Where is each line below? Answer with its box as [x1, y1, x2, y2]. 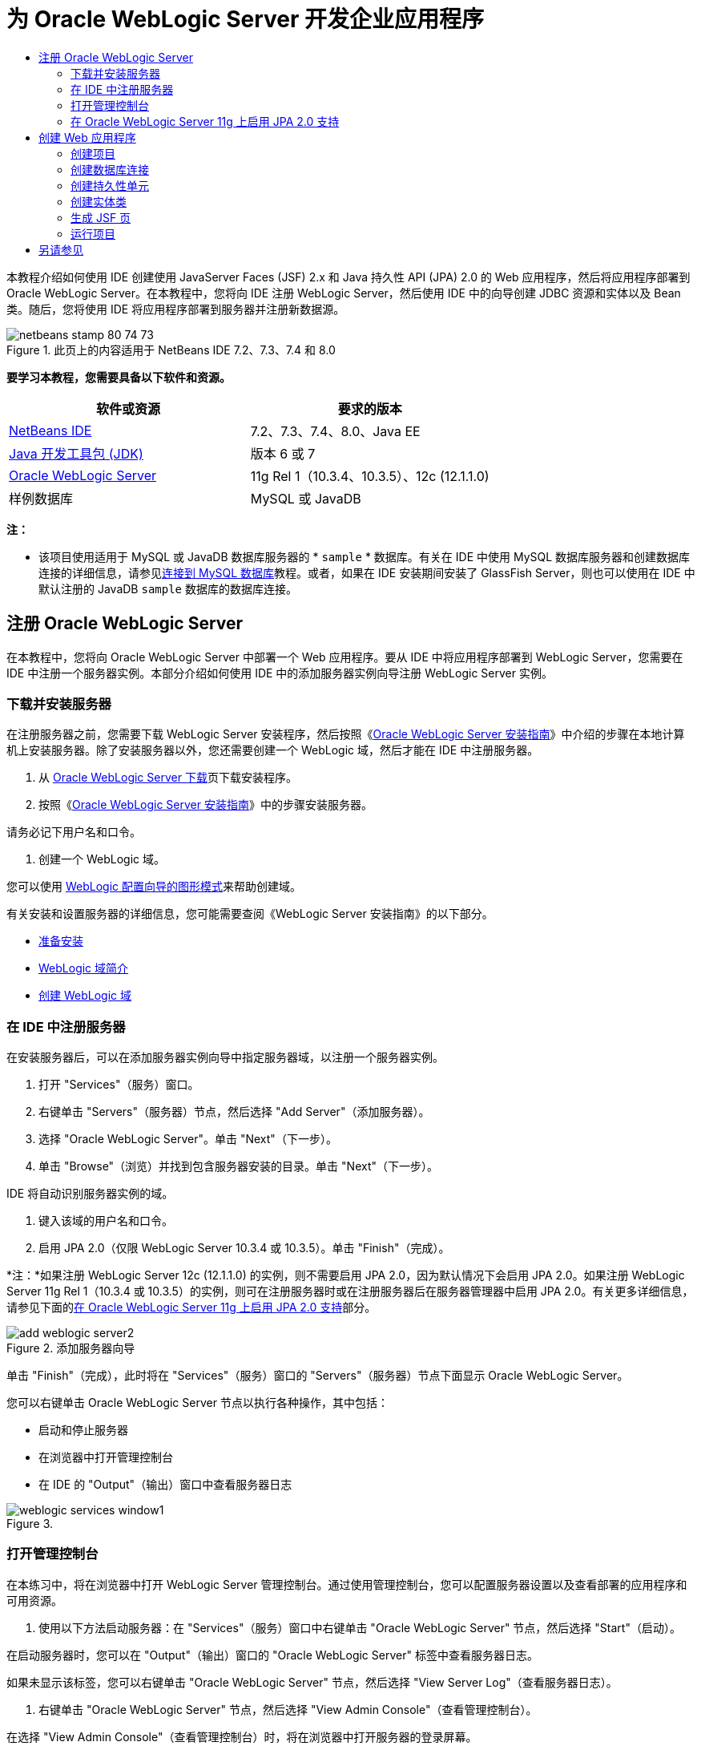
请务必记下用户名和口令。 [6, 825, 141, 839]
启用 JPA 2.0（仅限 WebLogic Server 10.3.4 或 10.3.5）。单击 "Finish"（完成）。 [38, 1241, 450, 1255]
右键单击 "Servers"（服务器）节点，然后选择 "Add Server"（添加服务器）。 [38, 1105, 430, 1119]
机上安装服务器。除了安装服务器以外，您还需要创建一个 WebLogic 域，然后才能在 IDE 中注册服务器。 [6, 743, 539, 758]
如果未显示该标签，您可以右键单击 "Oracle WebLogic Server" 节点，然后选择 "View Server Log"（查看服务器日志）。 [6, 1675, 618, 1689]
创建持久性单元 [71, 178, 149, 192]
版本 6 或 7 [250, 445, 316, 462]
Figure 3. [6, 1517, 54, 1531]
